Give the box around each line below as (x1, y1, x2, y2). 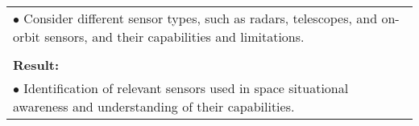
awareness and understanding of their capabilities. (13, 97, 295, 116)
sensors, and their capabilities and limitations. (44, 27, 305, 46)
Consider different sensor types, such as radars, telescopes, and (23, 9, 378, 27)
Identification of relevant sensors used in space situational (23, 79, 349, 97)
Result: (13, 55, 60, 74)
